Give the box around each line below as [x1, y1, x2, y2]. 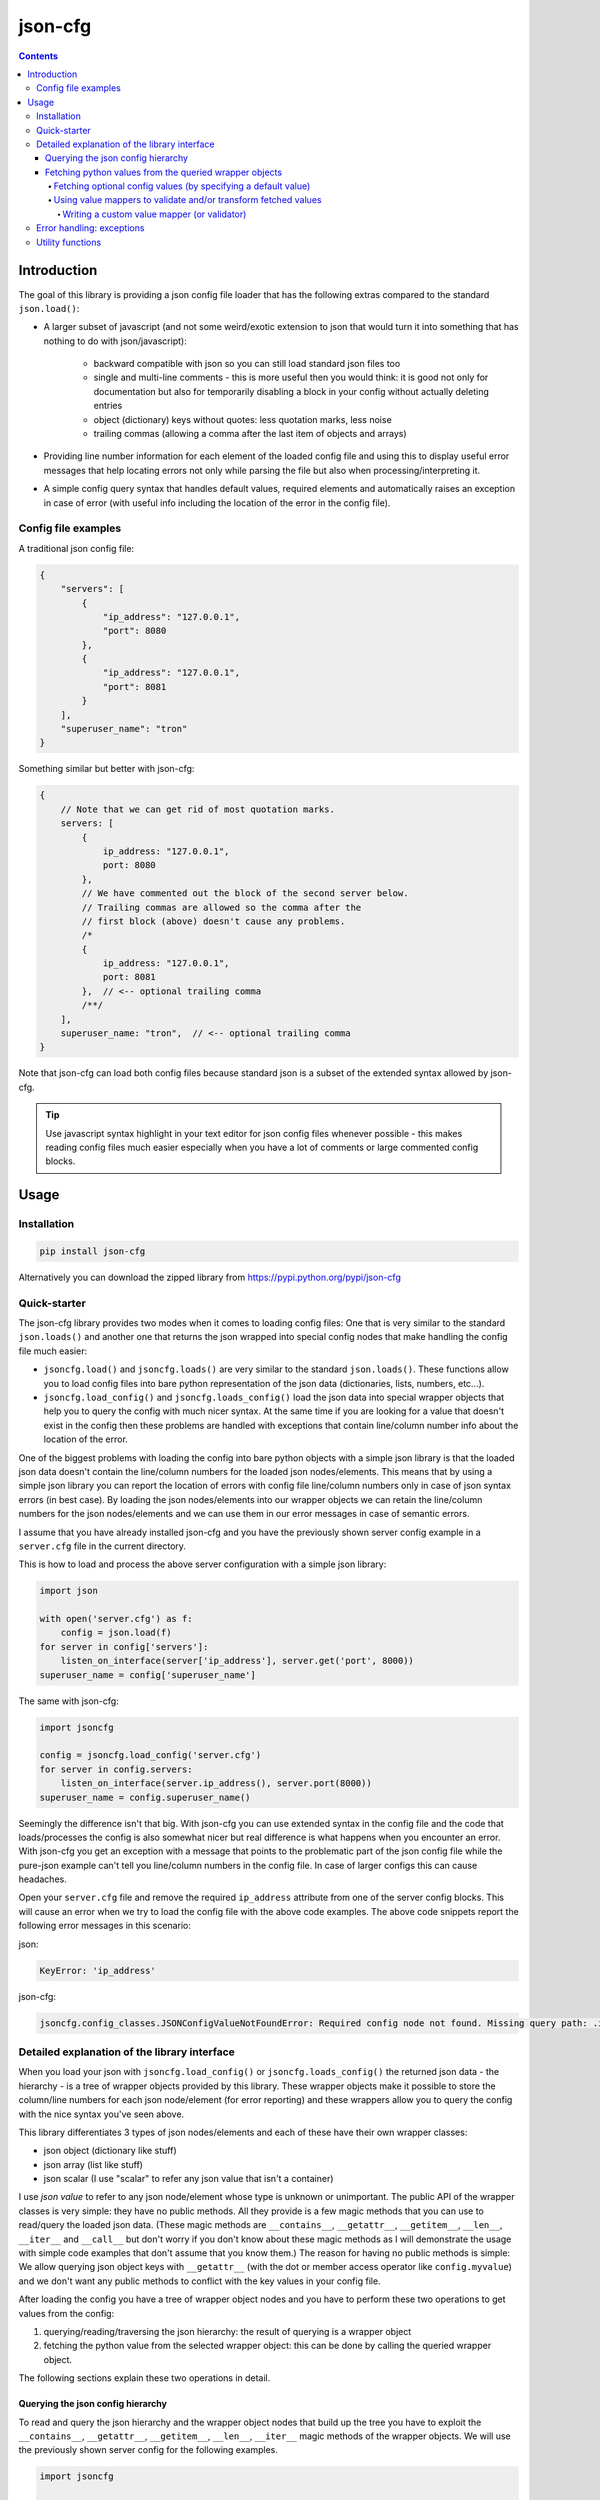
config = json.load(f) [60, 1627, 172, 1639]
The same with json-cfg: [18, 1695, 119, 1707]
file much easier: [18, 1345, 88, 1357]
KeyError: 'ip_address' [39, 1965, 157, 1976]
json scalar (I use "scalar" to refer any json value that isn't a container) [43, 2173, 334, 2185]
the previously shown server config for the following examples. [18, 2444, 279, 2456]
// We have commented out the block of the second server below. [81, 888, 409, 899]
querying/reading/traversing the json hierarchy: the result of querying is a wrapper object [43, 2325, 412, 2337]
